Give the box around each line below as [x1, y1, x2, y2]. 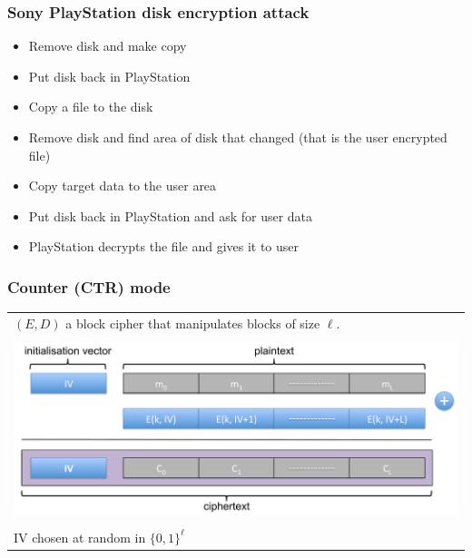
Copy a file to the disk [28, 97, 153, 116]
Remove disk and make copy [28, 36, 187, 55]
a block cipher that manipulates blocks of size [65, 313, 320, 332]
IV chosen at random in [14, 527, 146, 546]
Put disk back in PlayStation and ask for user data [28, 206, 313, 225]
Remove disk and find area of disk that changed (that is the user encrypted [28, 128, 447, 146]
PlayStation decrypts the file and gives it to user [28, 237, 300, 256]
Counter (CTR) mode [7, 275, 171, 298]
